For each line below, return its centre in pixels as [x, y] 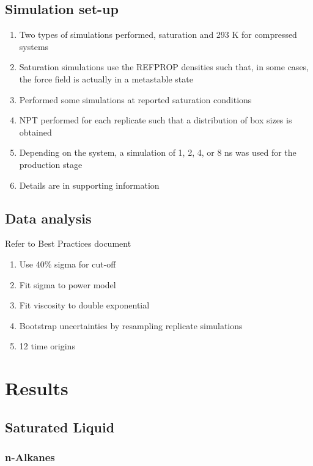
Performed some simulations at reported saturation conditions [135, 99]
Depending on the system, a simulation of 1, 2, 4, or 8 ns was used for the [158, 152]
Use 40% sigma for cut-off [68, 264]
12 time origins [47, 346]
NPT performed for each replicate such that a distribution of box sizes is [156, 120]
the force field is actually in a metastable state [106, 78]
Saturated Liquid [60, 427]
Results [37, 388]
